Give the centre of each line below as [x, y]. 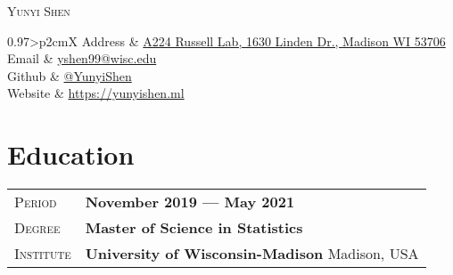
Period [36, 202]
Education [71, 154]
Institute [43, 254]
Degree [37, 228]
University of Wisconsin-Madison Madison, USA [252, 254]
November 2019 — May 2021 [190, 202]
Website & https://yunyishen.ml [96, 93]
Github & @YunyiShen [70, 75]
